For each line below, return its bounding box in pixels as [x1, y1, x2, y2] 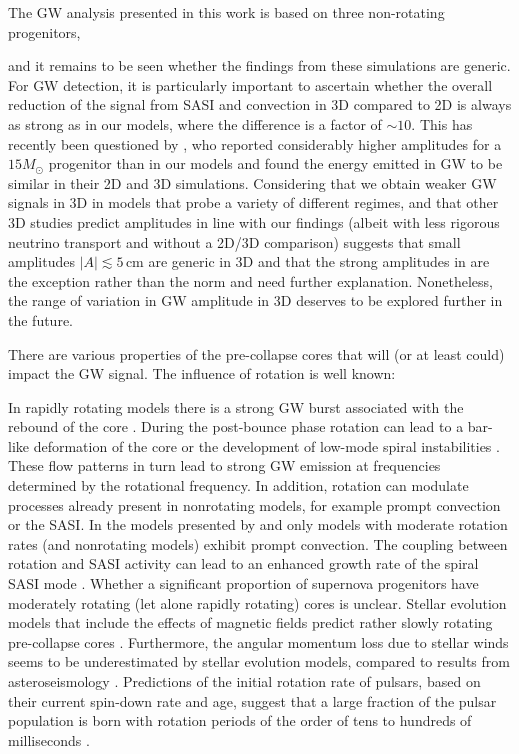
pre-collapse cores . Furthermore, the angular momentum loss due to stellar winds [8, 631, 509, 652]
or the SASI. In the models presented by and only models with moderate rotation [8, 514, 508, 535]
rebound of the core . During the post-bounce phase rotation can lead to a [8, 416, 464, 437]
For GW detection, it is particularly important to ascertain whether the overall [8, 74, 493, 95]
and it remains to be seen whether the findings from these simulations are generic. [8, 55, 511, 76]
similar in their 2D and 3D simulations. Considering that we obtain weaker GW [8, 172, 497, 193]
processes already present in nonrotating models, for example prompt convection [8, 494, 501, 515]
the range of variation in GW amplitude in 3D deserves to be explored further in [8, 290, 503, 311]
